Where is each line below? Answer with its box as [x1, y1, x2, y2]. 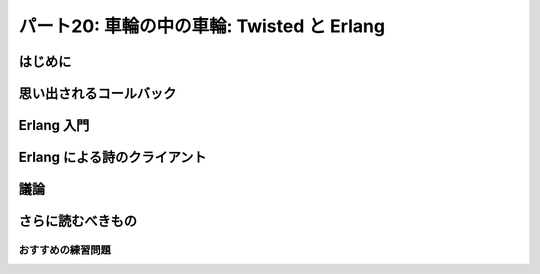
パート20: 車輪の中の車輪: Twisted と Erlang [18, 15, 385, 37]
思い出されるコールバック [18, 85, 177, 102]
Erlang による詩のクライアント [18, 149, 207, 166]
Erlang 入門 [18, 117, 90, 134]
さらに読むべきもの [18, 213, 137, 230]
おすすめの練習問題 [18, 243, 112, 257]
